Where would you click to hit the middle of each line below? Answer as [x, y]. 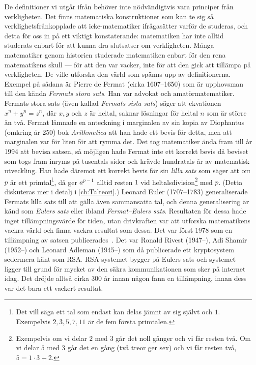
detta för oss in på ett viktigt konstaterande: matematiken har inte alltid [114, 35]
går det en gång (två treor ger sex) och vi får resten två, [152, 348]
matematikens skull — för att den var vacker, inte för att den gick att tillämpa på [128, 64]
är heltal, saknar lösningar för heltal [144, 112]
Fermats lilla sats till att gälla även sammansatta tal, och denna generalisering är [127, 201]
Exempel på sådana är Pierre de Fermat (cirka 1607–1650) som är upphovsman [124, 83]
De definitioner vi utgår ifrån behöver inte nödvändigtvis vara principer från [119, 6]
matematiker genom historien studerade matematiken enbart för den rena [115, 54]
